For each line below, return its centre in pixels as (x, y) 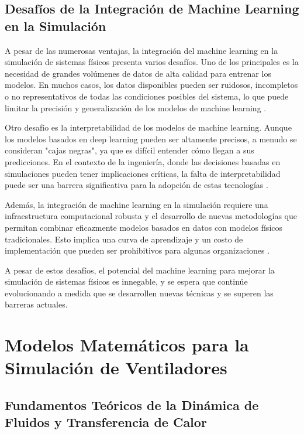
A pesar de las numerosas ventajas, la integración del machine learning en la (141, 50)
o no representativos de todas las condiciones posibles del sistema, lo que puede (147, 96)
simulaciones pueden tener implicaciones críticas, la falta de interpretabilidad (143, 173)
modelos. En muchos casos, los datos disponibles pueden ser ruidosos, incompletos (151, 85)
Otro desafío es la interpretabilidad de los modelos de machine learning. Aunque (148, 127)
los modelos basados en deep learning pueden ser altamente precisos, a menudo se (151, 139)
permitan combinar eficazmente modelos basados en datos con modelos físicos (144, 227)
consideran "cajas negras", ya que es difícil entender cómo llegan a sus (129, 150)
